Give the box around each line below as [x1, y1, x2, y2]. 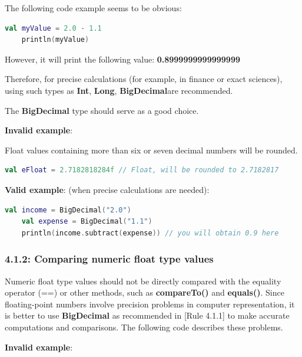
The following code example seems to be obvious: [5, 2, 182, 14]
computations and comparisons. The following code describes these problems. [5, 320, 283, 333]
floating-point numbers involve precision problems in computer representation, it [5, 297, 295, 310]
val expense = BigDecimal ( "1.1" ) [21, 217, 152, 226]
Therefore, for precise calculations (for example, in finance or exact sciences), [5, 73, 283, 85]
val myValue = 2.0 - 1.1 [5, 24, 102, 32]
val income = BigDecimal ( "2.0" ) [5, 205, 131, 214]
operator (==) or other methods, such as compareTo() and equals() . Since [5, 286, 284, 299]
